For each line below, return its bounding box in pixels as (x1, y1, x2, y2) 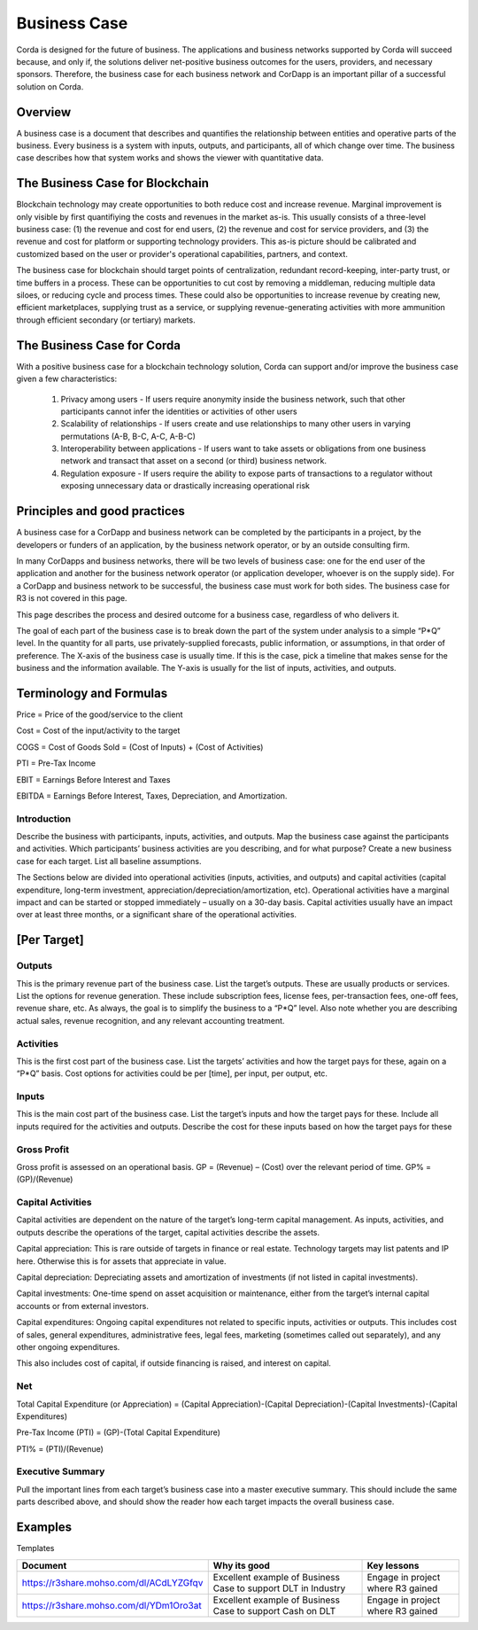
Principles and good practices (16, 503, 186, 519)
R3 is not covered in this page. (16, 593, 127, 604)
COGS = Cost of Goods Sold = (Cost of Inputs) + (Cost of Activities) (16, 741, 264, 753)
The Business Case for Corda (16, 338, 181, 353)
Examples (16, 1520, 73, 1535)
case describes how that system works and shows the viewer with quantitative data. (16, 152, 324, 163)
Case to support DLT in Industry (212, 1582, 346, 1595)
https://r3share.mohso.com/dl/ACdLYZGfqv (21, 1576, 204, 1588)
